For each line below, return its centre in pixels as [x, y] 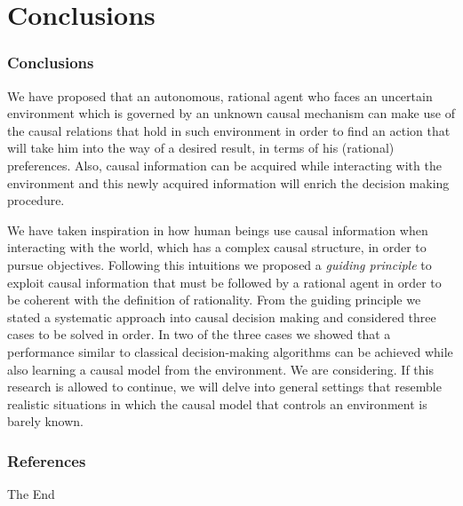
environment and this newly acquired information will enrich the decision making [228, 182]
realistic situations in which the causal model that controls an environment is [217, 403]
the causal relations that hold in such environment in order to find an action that [229, 130]
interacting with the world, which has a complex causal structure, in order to [217, 247]
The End [31, 494]
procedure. [36, 200]
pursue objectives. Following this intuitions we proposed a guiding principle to [220, 264]
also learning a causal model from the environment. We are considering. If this [221, 369]
